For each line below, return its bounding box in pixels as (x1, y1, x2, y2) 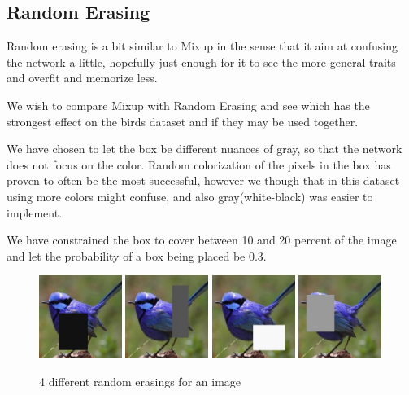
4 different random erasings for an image (39, 372, 241, 389)
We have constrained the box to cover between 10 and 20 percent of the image (7, 231, 397, 248)
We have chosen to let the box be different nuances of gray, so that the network (7, 140, 402, 157)
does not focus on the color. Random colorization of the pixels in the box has (7, 156, 391, 173)
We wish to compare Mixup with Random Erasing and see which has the (7, 96, 370, 113)
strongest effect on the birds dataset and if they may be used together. (7, 112, 359, 129)
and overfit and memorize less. (7, 69, 158, 86)
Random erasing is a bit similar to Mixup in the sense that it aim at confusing (7, 37, 398, 55)
